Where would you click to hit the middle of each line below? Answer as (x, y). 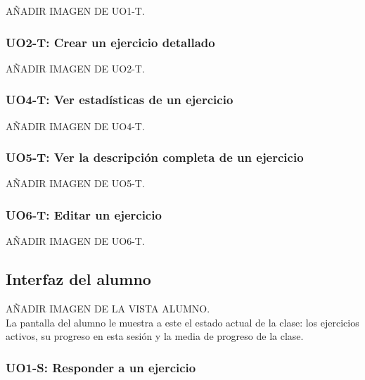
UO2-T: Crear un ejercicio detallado (110, 42)
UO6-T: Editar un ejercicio (84, 214)
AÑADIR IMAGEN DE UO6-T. (75, 241)
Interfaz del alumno (78, 279)
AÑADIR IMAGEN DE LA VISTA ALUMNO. (108, 309)
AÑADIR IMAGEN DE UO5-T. (75, 183)
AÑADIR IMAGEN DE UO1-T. (75, 11)
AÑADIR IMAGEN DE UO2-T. (75, 68)
